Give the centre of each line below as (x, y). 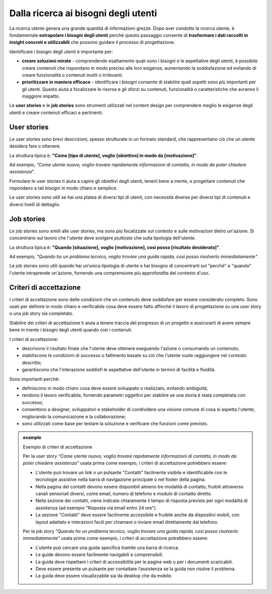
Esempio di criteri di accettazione (58, 447)
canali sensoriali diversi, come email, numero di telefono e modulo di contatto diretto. (124, 494)
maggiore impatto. (41, 96)
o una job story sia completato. (42, 314)
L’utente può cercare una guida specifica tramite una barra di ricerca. (107, 548)
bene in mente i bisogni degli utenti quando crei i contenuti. (71, 330)
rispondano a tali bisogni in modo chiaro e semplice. (63, 188)
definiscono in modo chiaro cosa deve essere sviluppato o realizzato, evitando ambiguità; (115, 388)
